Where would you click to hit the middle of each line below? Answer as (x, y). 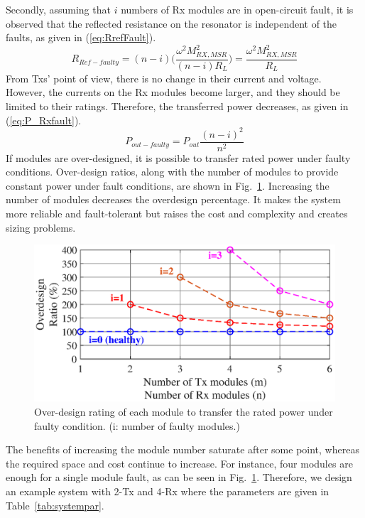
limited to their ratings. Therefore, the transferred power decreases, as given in (177, 106)
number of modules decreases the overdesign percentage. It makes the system (173, 199)
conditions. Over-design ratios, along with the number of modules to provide (172, 172)
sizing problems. (41, 227)
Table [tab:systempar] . (55, 505)
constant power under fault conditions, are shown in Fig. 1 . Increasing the (168, 185)
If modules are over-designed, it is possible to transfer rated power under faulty (178, 157)
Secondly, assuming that (58, 9)
